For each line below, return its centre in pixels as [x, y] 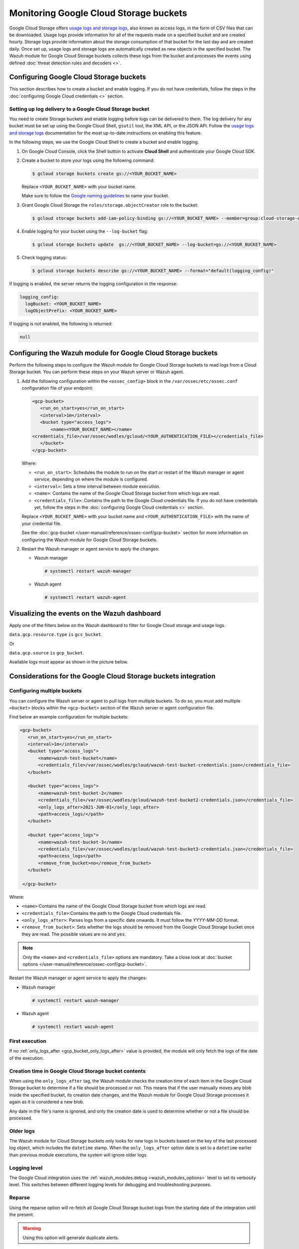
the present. [22, 1215]
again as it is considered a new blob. [47, 1102]
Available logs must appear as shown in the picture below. [69, 662]
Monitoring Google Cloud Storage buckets [98, 13]
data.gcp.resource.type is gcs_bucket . [56, 634]
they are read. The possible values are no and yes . [74, 934]
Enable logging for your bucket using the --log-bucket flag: [85, 231]
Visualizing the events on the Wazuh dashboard [85, 613]
